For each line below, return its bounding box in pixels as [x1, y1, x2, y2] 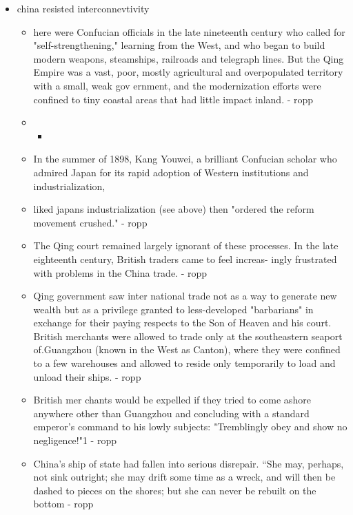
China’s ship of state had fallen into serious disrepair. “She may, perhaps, [33, 456, 344, 470]
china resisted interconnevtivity [17, 1, 150, 15]
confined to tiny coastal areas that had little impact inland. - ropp [33, 92, 314, 106]
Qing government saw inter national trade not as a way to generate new [33, 288, 337, 303]
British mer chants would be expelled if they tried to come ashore [33, 392, 311, 407]
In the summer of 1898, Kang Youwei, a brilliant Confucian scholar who [33, 151, 337, 166]
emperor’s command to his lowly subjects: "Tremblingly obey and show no [33, 419, 347, 434]
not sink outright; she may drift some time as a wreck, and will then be [33, 470, 336, 484]
